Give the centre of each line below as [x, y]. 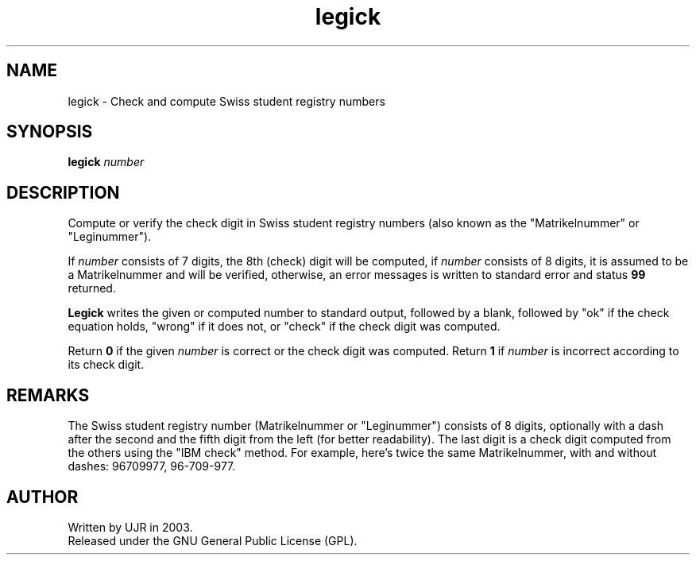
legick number [106, 162]
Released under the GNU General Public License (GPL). [213, 540]
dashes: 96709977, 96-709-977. [152, 466]
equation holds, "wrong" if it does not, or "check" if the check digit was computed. [284, 327]
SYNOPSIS [50, 132]
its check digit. [106, 365]
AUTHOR [43, 497]
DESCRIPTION [63, 192]
